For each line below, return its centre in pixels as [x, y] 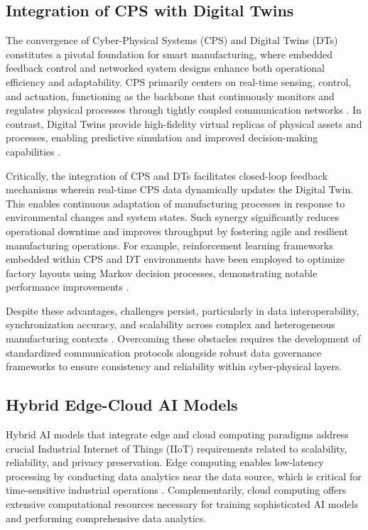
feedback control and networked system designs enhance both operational [165, 68]
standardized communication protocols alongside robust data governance [164, 352]
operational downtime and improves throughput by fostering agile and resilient [177, 231]
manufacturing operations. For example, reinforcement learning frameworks [169, 245]
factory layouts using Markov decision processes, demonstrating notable [162, 272]
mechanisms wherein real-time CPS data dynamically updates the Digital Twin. [180, 189]
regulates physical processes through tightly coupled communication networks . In [184, 110]
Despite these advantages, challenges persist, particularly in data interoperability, [183, 310]
